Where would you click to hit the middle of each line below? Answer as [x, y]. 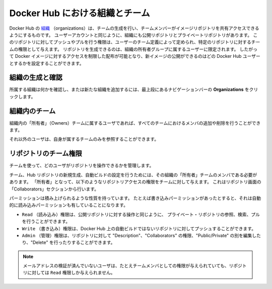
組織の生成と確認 [36, 78]
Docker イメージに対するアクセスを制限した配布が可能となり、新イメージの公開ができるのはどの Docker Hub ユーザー [138, 56]
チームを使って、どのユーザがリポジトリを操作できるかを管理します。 [82, 165]
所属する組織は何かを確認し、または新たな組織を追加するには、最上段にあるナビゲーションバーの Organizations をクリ [134, 89]
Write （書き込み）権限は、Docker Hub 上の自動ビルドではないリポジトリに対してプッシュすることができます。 [139, 228]
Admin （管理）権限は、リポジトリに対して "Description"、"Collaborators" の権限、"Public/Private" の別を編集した [142, 235]
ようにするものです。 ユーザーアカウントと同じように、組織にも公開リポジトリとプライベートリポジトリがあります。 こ [133, 35]
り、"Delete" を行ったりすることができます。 [69, 243]
